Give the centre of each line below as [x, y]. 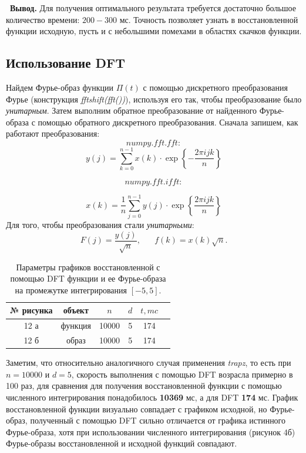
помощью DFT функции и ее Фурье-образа [88, 278]
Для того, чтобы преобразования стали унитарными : [100, 225]
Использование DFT [66, 63]
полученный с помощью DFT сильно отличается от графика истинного [158, 420]
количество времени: [43, 19]
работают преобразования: [53, 133]
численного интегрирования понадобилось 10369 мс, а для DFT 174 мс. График [152, 397]
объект [76, 310]
